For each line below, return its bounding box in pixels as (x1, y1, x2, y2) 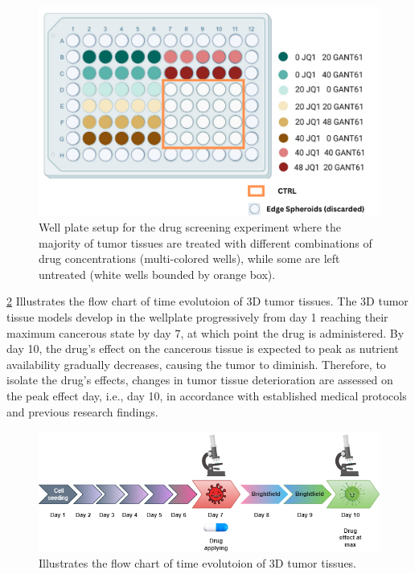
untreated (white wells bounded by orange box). (39, 265, 276, 282)
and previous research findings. (6, 403, 158, 420)
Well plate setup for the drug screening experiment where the (39, 219, 342, 236)
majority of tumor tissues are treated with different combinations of (39, 234, 372, 251)
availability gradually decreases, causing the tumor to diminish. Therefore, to (6, 355, 386, 372)
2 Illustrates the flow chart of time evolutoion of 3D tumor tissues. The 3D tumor (6, 293, 409, 310)
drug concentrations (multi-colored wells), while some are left (39, 250, 340, 267)
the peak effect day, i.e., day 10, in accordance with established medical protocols (6, 387, 407, 404)
